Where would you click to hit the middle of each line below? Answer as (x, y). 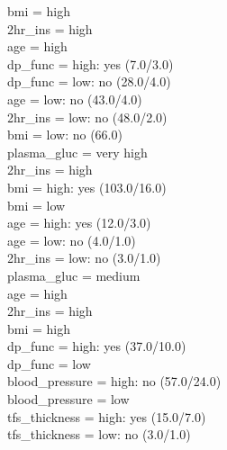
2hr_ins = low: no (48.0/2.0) (87, 117)
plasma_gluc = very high (77, 152)
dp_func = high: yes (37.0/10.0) (97, 346)
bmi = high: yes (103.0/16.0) (87, 187)
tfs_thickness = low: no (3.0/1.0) (99, 434)
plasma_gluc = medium (74, 275)
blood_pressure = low (68, 399)
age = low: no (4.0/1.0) (72, 240)
